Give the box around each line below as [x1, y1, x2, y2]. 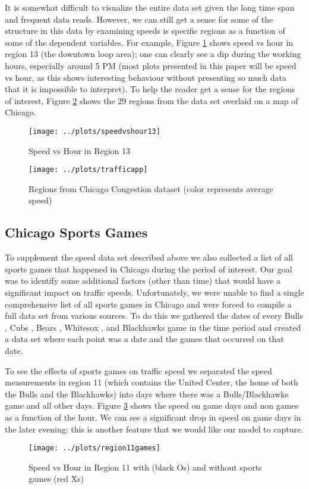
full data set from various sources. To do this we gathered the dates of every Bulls [5, 309, 303, 322]
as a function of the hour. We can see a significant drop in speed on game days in [5, 410, 301, 423]
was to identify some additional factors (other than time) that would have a [5, 274, 281, 287]
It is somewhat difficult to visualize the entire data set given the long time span [5, 1, 295, 13]
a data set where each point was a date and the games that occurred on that [5, 333, 284, 345]
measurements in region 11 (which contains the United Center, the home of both [5, 376, 298, 388]
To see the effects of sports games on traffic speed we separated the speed [5, 364, 272, 377]
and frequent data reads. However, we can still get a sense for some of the [5, 12, 273, 25]
